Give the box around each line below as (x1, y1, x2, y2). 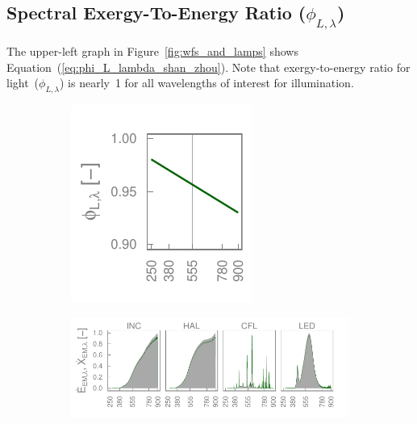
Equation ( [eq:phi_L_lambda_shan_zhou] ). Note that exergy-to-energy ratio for (6, 58, 411, 75)
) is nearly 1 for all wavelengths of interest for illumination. (60, 74, 354, 91)
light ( (6, 74, 40, 91)
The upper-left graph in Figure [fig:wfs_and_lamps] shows (6, 43, 298, 59)
